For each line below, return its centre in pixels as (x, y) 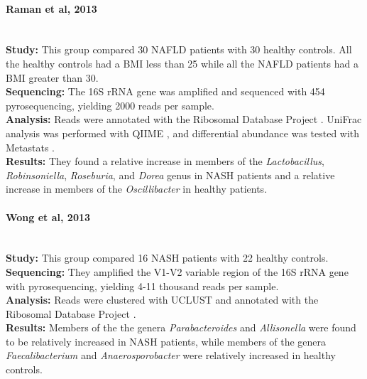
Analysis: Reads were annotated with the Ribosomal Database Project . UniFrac (184, 119)
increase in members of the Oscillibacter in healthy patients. (137, 189)
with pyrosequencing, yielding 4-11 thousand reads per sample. (142, 285)
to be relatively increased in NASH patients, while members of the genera (166, 341)
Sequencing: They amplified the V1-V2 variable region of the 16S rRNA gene (177, 271)
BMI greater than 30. (52, 77)
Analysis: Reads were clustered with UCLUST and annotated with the (162, 300)
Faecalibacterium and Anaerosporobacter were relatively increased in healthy (171, 355)
